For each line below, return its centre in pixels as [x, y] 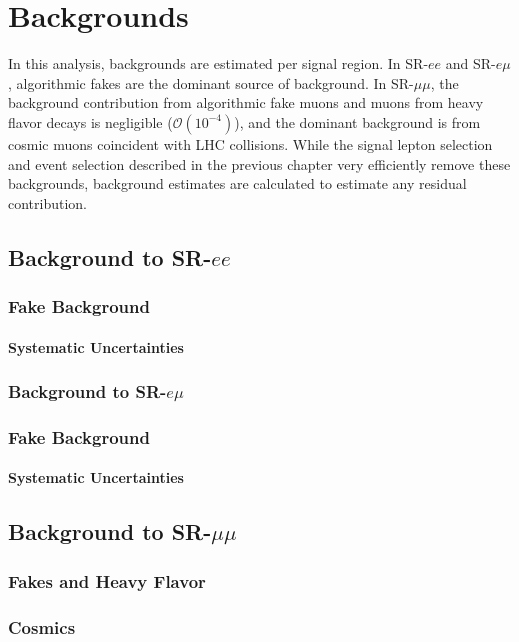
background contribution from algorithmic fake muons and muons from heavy [246, 102]
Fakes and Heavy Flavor [107, 580]
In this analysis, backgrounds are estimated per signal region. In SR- [218, 63]
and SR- [470, 63]
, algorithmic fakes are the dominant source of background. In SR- [211, 82]
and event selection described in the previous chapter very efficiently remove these [259, 163]
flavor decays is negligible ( [90, 121]
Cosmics [42, 626]
